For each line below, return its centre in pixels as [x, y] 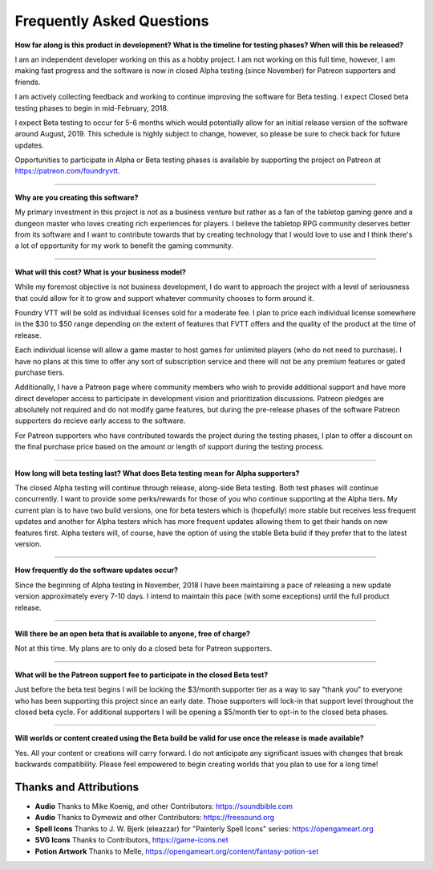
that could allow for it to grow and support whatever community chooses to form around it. [164, 298]
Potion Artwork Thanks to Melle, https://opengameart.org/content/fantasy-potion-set [177, 851]
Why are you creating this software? [77, 197]
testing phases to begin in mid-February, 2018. [92, 108]
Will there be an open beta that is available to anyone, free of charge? [133, 633]
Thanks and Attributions [77, 787]
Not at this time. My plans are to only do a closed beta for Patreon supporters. [144, 648]
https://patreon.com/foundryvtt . [67, 171]
